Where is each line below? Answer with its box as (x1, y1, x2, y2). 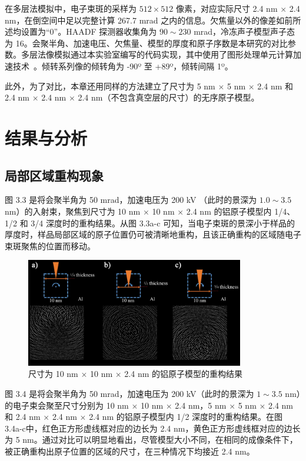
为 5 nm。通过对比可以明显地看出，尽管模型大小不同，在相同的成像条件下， (5, 433, 298, 446)
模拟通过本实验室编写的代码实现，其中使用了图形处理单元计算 (54, 48, 293, 61)
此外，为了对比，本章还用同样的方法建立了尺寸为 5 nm (5, 79, 215, 92)
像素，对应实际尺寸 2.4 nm (175, 2, 278, 14)
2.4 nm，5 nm (175, 399, 227, 411)
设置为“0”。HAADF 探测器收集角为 (21, 25, 157, 38)
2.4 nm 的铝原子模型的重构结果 (124, 368, 243, 380)
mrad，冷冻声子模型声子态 (194, 25, 295, 38)
